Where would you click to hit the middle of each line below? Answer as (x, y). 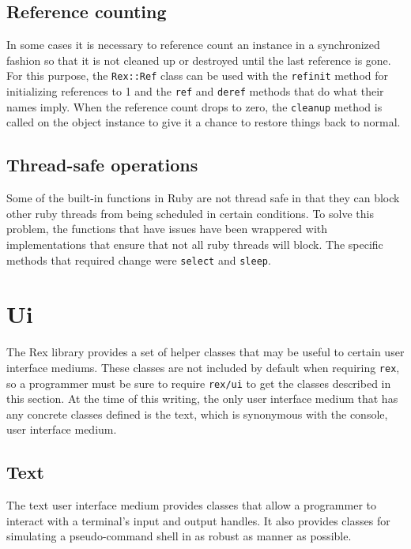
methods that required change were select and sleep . (139, 259)
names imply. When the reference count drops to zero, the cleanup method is (194, 106)
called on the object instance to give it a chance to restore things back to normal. (204, 122)
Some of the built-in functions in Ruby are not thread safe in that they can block (203, 198)
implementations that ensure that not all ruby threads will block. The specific (195, 244)
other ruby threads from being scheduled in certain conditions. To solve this (190, 213)
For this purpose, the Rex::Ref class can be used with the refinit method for (198, 75)
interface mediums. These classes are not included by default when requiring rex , (203, 367)
